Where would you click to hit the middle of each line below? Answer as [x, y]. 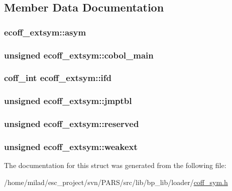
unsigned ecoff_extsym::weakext [71, 146]
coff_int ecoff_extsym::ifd [58, 78]
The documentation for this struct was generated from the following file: [115, 165]
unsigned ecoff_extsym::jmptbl [68, 101]
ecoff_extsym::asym [45, 32]
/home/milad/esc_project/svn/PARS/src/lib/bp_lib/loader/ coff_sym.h [116, 182]
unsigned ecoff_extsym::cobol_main [79, 55]
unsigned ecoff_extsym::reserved [72, 124]
